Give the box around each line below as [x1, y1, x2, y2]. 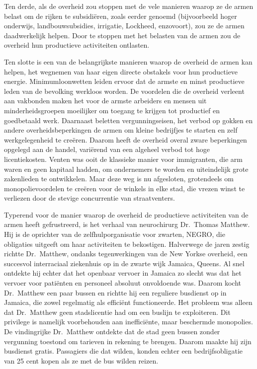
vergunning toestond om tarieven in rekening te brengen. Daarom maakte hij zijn [4, 336, 252, 346]
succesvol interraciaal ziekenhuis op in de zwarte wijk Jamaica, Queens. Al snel [4, 258, 245, 268]
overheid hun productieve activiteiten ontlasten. [4, 40, 150, 50]
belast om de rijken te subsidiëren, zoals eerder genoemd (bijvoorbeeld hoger [4, 10, 237, 21]
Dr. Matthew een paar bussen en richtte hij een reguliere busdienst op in [4, 287, 227, 297]
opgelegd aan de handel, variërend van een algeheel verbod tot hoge [4, 144, 210, 154]
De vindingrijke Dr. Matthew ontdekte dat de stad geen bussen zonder [4, 326, 220, 336]
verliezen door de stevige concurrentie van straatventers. [4, 193, 175, 203]
